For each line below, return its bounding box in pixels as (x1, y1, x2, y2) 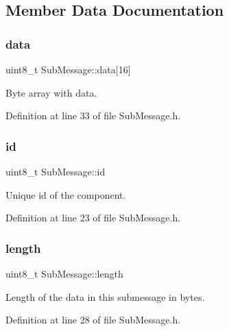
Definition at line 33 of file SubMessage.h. (5, 108, 181, 123)
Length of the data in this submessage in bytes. (5, 289, 205, 304)
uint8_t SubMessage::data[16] (5, 62, 131, 76)
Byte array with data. (5, 85, 97, 99)
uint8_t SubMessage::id (5, 164, 106, 178)
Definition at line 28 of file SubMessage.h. (5, 312, 181, 327)
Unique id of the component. (5, 187, 126, 201)
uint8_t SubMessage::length (5, 267, 123, 280)
